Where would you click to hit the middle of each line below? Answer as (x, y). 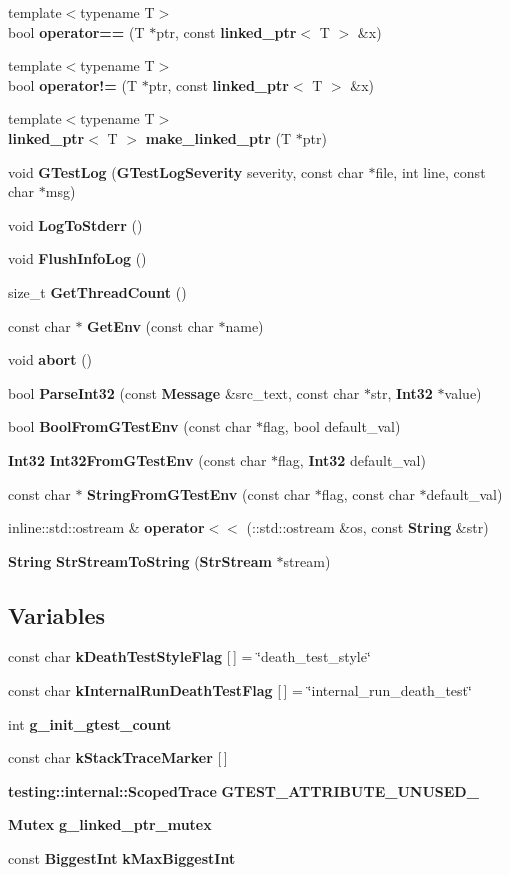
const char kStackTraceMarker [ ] (118, 757)
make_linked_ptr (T (218, 137)
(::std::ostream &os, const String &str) (367, 527)
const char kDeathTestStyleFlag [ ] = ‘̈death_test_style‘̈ (189, 656)
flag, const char (368, 493)
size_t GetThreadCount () (97, 291)
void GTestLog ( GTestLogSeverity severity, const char (186, 171)
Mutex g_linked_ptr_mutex (110, 824)
